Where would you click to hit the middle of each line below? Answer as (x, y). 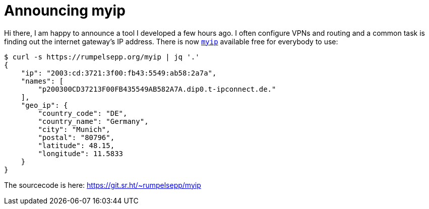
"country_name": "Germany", (93, 121)
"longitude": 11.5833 (81, 153)
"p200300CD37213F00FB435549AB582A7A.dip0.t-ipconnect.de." (157, 89)
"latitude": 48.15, (76, 145)
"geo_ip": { (44, 105)
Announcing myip (65, 11)
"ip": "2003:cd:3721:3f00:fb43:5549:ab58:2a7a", (119, 73)
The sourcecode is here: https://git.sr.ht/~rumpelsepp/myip (103, 185)
